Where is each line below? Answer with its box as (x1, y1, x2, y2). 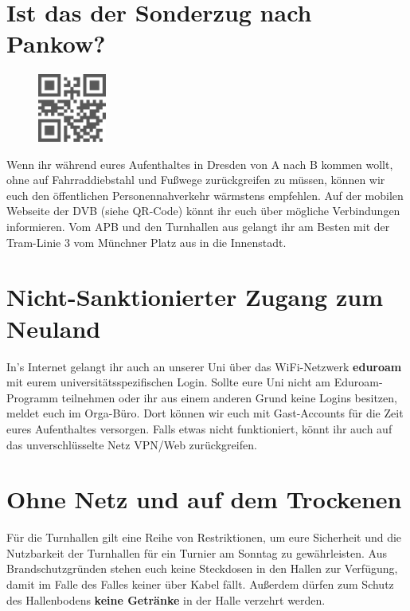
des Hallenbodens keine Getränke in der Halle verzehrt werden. (6, 591, 326, 608)
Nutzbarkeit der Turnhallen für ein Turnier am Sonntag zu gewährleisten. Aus (6, 544, 388, 561)
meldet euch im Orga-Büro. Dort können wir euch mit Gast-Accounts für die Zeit (6, 405, 404, 421)
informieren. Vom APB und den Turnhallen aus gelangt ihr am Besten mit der (6, 218, 390, 235)
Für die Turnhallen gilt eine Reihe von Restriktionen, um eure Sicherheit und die (6, 529, 402, 546)
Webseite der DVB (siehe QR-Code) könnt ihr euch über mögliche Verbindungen (6, 202, 400, 219)
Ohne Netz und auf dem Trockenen (6, 483, 402, 515)
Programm (6, 389, 58, 405)
